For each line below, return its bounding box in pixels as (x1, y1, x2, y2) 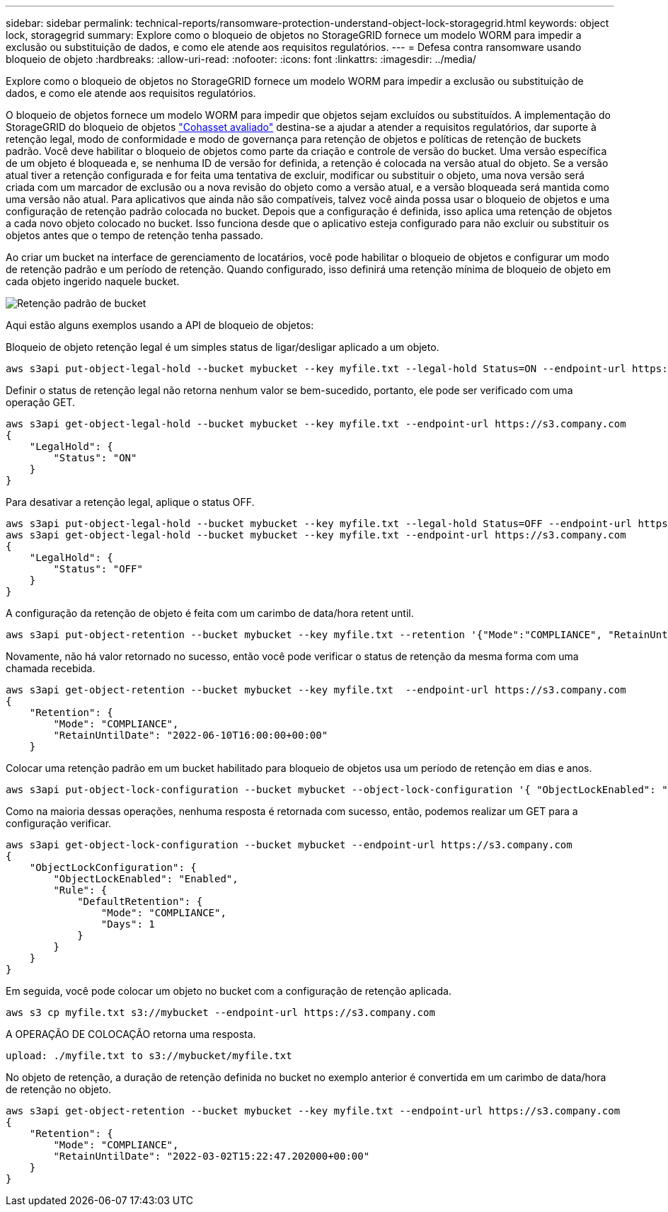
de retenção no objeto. (6, 1083, 112, 1095)
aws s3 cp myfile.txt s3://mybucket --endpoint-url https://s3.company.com (6, 1007, 435, 1018)
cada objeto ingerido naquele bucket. (6, 275, 180, 287)
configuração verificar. (6, 817, 112, 829)
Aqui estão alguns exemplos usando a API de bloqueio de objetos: (6, 319, 314, 331)
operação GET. (6, 396, 76, 408)
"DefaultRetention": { (77, 896, 203, 907)
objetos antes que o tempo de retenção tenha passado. (6, 229, 264, 241)
